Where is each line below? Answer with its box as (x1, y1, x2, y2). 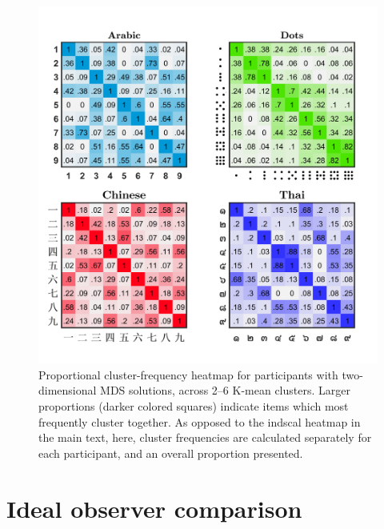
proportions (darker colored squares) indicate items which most (38, 398, 349, 415)
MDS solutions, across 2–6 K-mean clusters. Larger (100, 382, 350, 399)
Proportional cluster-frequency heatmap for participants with (38, 366, 338, 383)
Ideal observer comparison (6, 491, 302, 524)
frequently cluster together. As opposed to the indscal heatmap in (38, 413, 361, 430)
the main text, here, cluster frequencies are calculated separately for (38, 429, 372, 446)
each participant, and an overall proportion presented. (38, 444, 303, 461)
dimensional (38, 382, 97, 399)
